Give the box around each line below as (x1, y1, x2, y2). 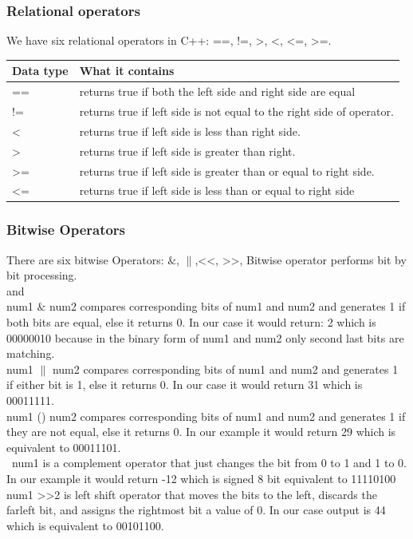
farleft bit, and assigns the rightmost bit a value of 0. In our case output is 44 (6, 501, 386, 518)
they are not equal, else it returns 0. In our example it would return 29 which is (6, 423, 396, 440)
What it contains (79, 62, 175, 79)
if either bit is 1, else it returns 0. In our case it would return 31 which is (6, 376, 363, 393)
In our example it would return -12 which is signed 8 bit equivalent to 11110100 (6, 470, 396, 486)
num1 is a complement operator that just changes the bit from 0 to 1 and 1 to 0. (11, 454, 407, 471)
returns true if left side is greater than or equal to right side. (79, 162, 375, 179)
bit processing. (6, 267, 77, 283)
